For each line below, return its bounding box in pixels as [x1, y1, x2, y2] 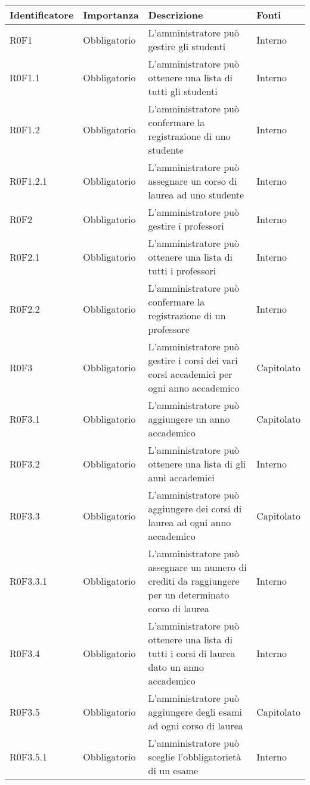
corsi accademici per [148, 367, 232, 381]
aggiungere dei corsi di [148, 502, 242, 515]
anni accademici [148, 471, 215, 484]
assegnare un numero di [148, 560, 247, 574]
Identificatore [10, 8, 74, 22]
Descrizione [148, 8, 203, 22]
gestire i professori [148, 219, 224, 233]
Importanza [83, 8, 139, 22]
